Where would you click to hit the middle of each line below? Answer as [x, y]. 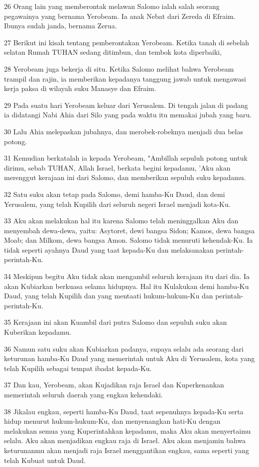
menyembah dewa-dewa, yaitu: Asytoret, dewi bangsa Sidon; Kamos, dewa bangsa [129, 230]
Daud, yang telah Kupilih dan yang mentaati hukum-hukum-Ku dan [109, 296]
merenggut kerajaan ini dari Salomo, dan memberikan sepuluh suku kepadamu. [125, 177]
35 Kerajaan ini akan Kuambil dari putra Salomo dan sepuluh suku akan [116, 322]
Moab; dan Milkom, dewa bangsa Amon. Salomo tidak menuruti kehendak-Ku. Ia [129, 240]
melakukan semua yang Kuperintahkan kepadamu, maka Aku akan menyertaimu [128, 430]
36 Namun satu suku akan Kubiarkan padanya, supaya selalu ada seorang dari [124, 348]
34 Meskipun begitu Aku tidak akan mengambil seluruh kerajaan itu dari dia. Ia [127, 276]
